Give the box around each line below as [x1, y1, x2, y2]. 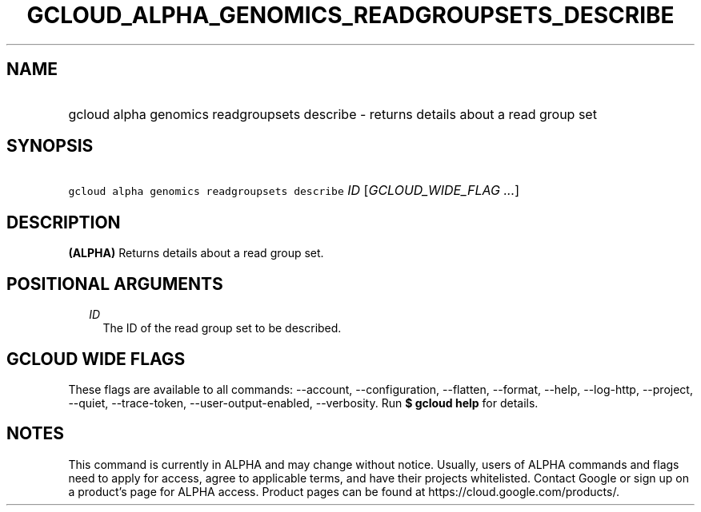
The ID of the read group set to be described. [102, 321, 342, 335]
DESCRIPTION [6, 212, 121, 232]
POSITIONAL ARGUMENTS [6, 273, 223, 294]
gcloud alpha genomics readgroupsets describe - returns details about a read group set [68, 105, 597, 122]
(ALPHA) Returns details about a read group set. [68, 246, 324, 260]
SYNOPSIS [6, 136, 94, 157]
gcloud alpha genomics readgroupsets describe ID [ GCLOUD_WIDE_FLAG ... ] [68, 182, 520, 199]
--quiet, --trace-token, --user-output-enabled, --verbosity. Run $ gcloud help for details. [68, 395, 539, 410]
